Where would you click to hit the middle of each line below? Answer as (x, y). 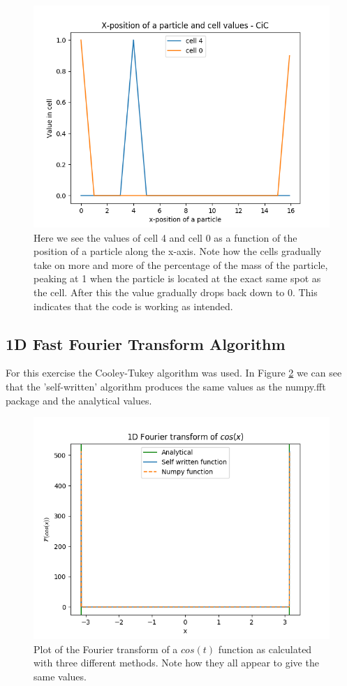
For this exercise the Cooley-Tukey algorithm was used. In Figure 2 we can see (174, 373)
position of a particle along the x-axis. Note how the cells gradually (178, 251)
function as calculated (265, 649)
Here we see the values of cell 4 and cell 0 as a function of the (165, 237)
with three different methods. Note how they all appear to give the (176, 663)
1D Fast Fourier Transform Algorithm (146, 343)
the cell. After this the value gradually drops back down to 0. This (176, 292)
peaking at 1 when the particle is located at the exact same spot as (177, 278)
